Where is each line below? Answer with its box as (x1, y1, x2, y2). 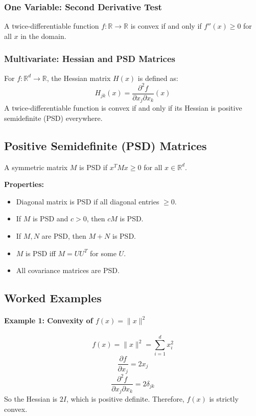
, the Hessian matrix (46, 72, 111, 83)
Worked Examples (4, 290, 102, 306)
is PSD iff (26, 247, 56, 258)
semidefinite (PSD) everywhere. (4, 112, 103, 123)
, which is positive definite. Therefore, (66, 393, 184, 404)
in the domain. (20, 30, 66, 41)
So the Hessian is (4, 393, 58, 404)
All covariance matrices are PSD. (16, 265, 120, 276)
